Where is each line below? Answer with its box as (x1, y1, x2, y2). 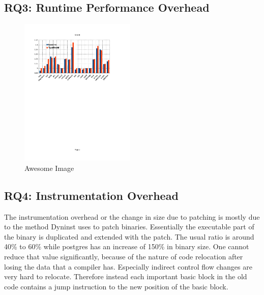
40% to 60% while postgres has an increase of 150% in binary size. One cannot (4, 241, 249, 252)
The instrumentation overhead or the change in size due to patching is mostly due (4, 211, 260, 222)
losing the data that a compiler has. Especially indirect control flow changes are (4, 261, 252, 272)
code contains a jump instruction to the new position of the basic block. (4, 281, 228, 291)
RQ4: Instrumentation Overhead (4, 187, 179, 203)
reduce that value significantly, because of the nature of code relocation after (4, 251, 243, 261)
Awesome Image (24, 162, 74, 173)
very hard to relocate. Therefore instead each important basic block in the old (4, 271, 247, 282)
